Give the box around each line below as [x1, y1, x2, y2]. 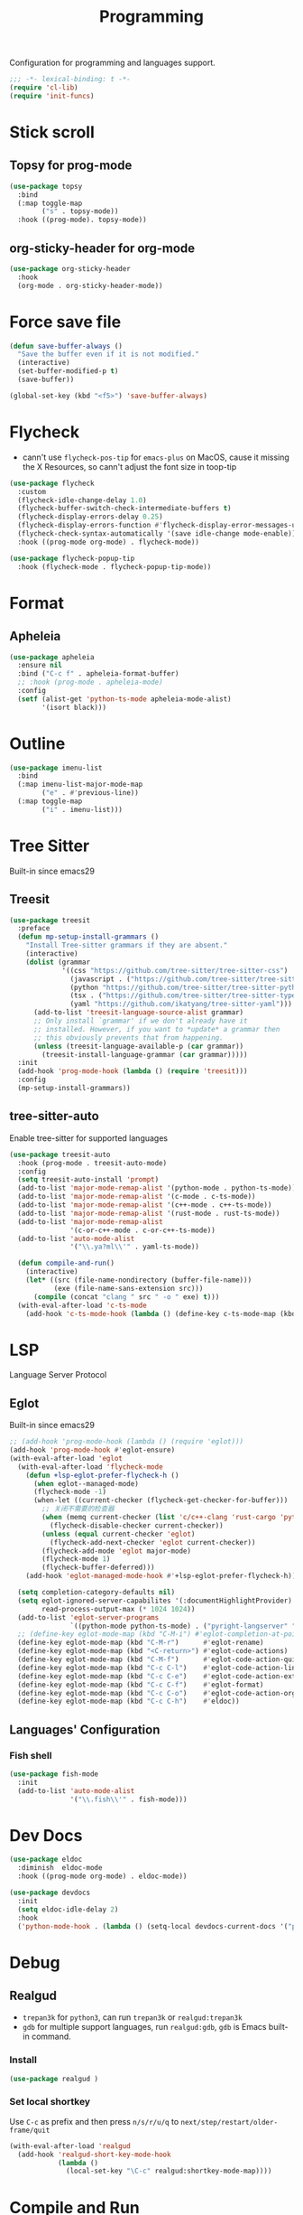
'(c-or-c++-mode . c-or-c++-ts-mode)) [69, 1226, 216, 1235]
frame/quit [9, 2126, 50, 2135]
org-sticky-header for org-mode [9, 240, 196, 256]
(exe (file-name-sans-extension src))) [53, 1284, 204, 1293]
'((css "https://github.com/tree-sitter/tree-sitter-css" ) [61, 966, 289, 975]
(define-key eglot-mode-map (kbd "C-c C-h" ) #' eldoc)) [17, 1696, 241, 1706]
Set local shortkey [9, 2096, 91, 2108]
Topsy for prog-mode [9, 158, 133, 173]
